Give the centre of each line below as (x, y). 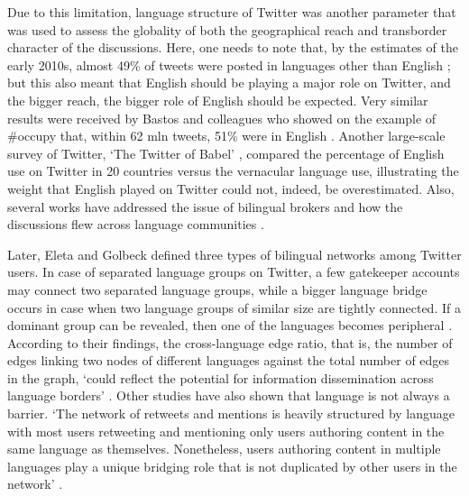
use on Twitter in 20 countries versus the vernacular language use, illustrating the (233, 171)
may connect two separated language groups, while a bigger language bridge (217, 289)
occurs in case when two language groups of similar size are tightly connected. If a (234, 307)
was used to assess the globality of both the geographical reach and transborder (227, 29)
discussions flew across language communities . (136, 224)
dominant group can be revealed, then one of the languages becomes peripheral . (230, 325)
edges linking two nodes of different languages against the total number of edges (229, 360)
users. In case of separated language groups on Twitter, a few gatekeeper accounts (234, 272)
